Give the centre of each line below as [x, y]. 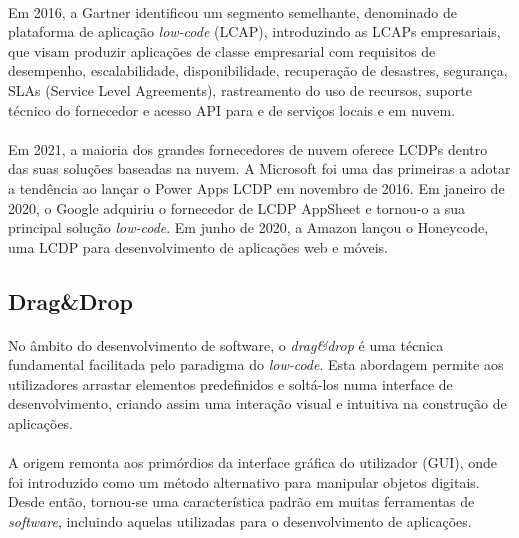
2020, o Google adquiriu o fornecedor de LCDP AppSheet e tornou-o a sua [237, 207]
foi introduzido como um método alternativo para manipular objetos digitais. [244, 481]
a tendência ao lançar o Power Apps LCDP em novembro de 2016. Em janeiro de [256, 187]
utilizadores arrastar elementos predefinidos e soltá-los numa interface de [230, 383]
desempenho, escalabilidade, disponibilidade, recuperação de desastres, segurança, [258, 70]
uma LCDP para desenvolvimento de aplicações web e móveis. [198, 246]
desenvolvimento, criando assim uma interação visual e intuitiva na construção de [257, 403]
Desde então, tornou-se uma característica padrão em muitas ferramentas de [241, 501]
